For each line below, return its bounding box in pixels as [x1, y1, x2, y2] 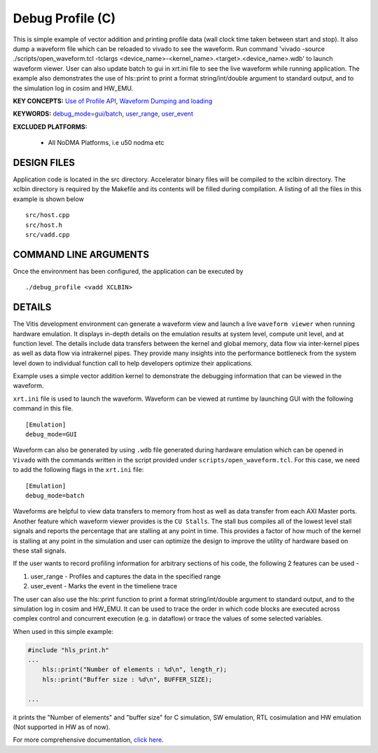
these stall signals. [13, 546, 66, 555]
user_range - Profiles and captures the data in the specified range [30, 572, 221, 581]
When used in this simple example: [13, 627, 113, 635]
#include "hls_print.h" [27, 646, 110, 654]
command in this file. [13, 404, 73, 413]
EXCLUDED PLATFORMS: [13, 123, 87, 131]
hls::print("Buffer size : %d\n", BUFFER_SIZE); [42, 675, 213, 683]
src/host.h [25, 221, 63, 229]
